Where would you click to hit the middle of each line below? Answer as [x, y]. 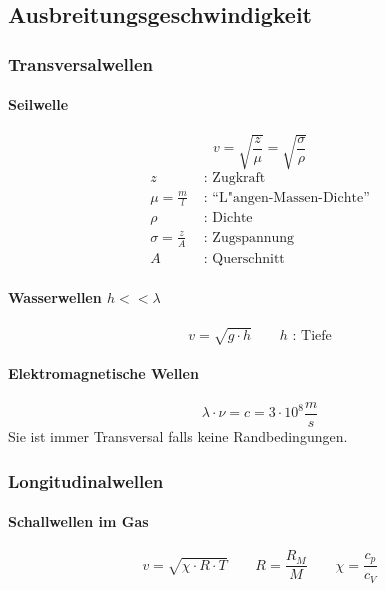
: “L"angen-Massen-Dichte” [286, 197]
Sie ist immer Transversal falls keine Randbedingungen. [178, 436]
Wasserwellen [55, 297]
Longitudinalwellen [86, 480]
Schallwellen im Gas [78, 521]
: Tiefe [312, 335]
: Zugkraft [234, 177]
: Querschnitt [244, 258]
